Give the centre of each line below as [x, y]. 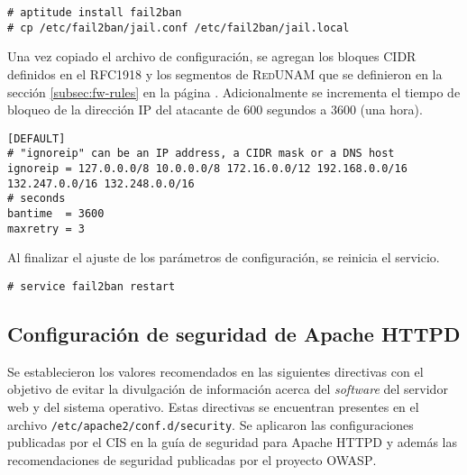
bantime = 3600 [56, 213]
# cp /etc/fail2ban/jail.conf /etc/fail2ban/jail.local [179, 27]
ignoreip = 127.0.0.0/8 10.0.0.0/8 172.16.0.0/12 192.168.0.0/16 [207, 169]
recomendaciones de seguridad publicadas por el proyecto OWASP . [192, 459]
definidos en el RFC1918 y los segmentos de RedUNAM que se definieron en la [225, 73]
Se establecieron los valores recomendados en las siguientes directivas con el [215, 371]
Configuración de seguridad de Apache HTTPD [234, 333]
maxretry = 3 [46, 228]
